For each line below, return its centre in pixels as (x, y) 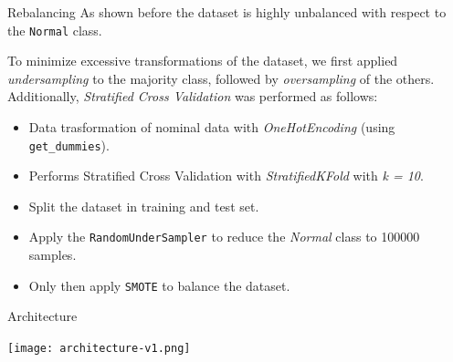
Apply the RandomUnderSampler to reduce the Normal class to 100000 (224, 237)
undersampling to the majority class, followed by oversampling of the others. (221, 78)
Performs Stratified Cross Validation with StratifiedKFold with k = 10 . (226, 176)
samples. (53, 255)
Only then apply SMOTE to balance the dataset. (159, 285)
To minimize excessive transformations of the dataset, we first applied (203, 61)
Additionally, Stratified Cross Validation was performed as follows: (193, 96)
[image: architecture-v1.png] (99, 348)
